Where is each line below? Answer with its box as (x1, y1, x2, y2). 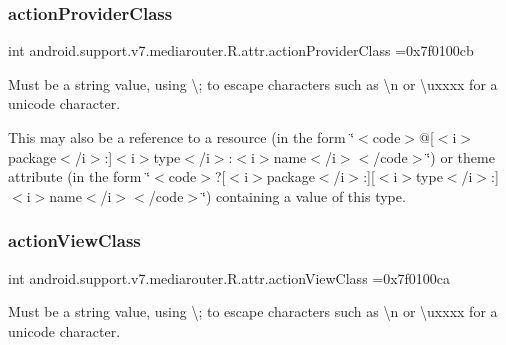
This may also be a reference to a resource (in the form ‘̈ (8, 127, 355, 147)
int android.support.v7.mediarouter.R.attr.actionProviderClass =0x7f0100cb (8, 40, 474, 61)
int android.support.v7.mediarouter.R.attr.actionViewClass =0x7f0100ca (8, 267, 451, 288)
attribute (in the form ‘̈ (8, 166, 151, 187)
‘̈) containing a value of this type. (202, 185, 406, 206)
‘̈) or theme (426, 146, 495, 167)
